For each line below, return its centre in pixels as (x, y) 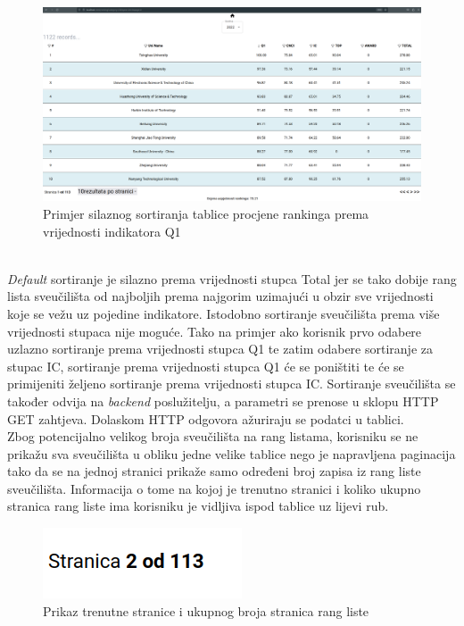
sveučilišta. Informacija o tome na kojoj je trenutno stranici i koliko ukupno (214, 488)
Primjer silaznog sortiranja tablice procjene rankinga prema (206, 213)
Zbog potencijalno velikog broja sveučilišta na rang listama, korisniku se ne (213, 436)
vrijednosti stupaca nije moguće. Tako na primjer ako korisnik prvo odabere (215, 331)
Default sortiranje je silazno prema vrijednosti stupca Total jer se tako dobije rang (232, 278)
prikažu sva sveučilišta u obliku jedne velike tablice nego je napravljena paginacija (232, 453)
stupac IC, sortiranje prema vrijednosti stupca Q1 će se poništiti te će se (206, 366)
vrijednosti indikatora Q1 (112, 231)
